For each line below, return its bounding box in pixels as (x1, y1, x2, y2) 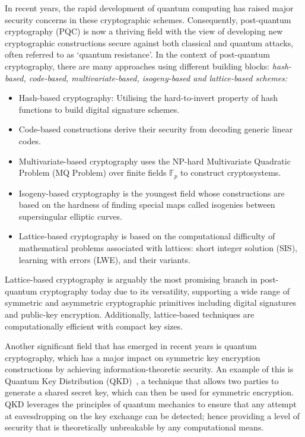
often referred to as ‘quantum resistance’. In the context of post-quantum (5, 48, 270, 61)
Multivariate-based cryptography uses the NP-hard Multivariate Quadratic (18, 154, 291, 167)
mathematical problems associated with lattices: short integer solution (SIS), (18, 241, 297, 254)
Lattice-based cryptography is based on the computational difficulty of (18, 230, 275, 242)
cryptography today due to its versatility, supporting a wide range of (40, 284, 290, 297)
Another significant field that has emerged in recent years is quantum (5, 340, 257, 352)
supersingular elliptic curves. (18, 210, 122, 222)
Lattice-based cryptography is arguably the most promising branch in (5, 273, 258, 286)
